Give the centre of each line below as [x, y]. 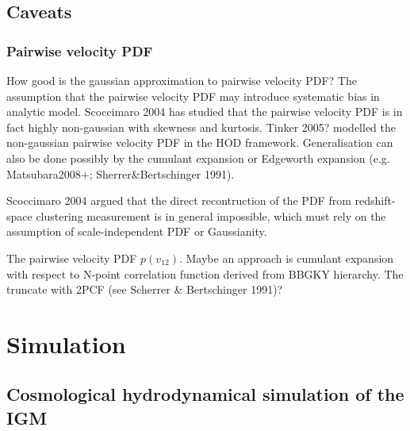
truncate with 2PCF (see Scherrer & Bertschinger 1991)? [145, 289]
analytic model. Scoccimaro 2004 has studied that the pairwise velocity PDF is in [205, 112]
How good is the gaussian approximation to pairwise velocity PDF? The [182, 80]
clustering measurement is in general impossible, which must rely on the [211, 215]
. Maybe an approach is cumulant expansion [286, 258]
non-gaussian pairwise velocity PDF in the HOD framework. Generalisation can [200, 142]
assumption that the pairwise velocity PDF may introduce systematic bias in [193, 96]
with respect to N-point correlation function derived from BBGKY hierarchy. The [205, 273]
